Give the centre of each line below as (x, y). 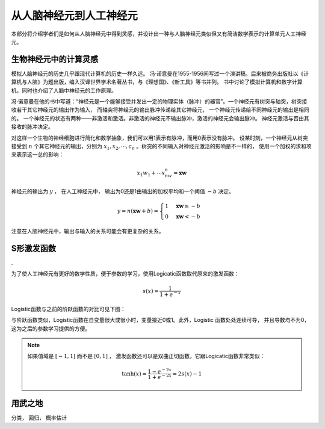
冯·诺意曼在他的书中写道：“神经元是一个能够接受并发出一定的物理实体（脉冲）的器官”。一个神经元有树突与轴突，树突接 (159, 102)
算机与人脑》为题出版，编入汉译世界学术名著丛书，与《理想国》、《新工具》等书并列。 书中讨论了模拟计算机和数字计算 (157, 82)
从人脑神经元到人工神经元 (75, 16)
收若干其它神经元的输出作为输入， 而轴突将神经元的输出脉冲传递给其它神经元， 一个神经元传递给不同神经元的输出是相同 (160, 110)
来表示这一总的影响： (38, 155)
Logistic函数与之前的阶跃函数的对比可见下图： (68, 309)
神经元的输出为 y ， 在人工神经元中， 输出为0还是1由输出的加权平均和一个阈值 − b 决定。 (122, 191)
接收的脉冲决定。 (32, 127)
